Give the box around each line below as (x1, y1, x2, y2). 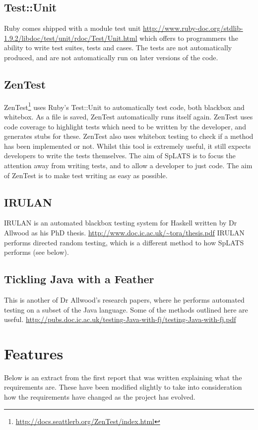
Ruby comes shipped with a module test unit (4, 23, 141, 33)
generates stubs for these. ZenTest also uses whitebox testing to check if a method (4, 131, 254, 141)
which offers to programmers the (139, 32, 238, 43)
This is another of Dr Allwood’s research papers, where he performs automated (4, 294, 245, 305)
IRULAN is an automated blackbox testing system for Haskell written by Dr (4, 217, 237, 228)
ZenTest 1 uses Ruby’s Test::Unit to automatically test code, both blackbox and (4, 100, 245, 112)
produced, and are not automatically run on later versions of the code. (4, 52, 218, 62)
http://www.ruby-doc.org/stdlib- (143, 23, 243, 33)
